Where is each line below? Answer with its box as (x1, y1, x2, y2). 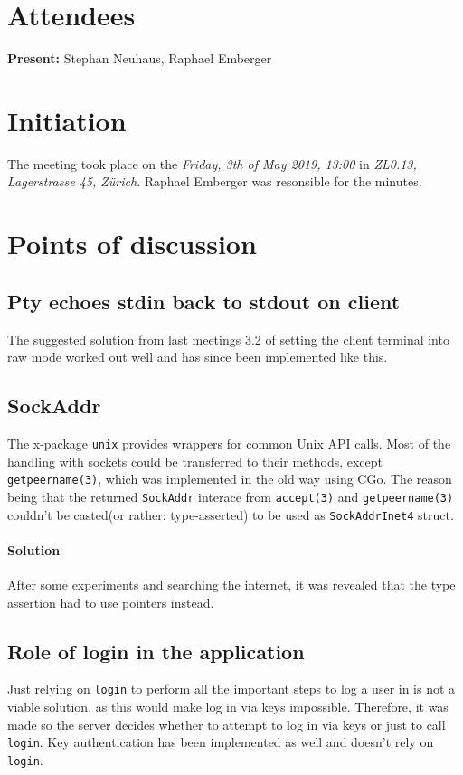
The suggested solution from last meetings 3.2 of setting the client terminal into (7, 329, 449, 348)
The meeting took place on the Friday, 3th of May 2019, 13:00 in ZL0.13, (7, 154, 417, 173)
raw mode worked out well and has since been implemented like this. (7, 347, 388, 366)
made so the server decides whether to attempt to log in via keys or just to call (7, 714, 446, 733)
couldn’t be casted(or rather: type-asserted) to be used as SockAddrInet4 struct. (7, 505, 454, 524)
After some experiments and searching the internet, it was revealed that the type (7, 575, 456, 594)
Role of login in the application (7, 637, 305, 665)
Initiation (7, 101, 127, 138)
